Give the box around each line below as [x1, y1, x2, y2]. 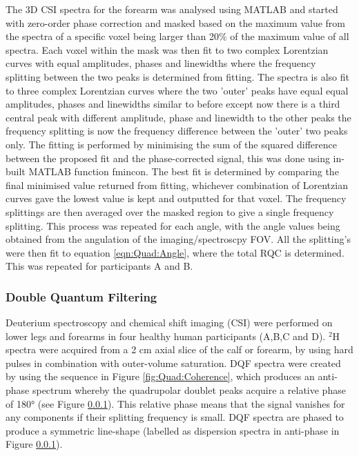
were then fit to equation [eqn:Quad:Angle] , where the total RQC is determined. [6, 245, 345, 259]
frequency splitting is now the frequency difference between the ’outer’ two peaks [6, 123, 348, 138]
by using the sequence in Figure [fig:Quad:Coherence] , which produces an [6, 369, 315, 384]
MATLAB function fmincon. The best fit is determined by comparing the [28, 164, 339, 179]
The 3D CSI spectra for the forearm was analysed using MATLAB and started [6, 2, 338, 16]
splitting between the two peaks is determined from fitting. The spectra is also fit [6, 69, 349, 83]
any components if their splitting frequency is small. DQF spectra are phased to [6, 410, 344, 424]
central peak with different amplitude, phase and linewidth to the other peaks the [6, 110, 351, 124]
